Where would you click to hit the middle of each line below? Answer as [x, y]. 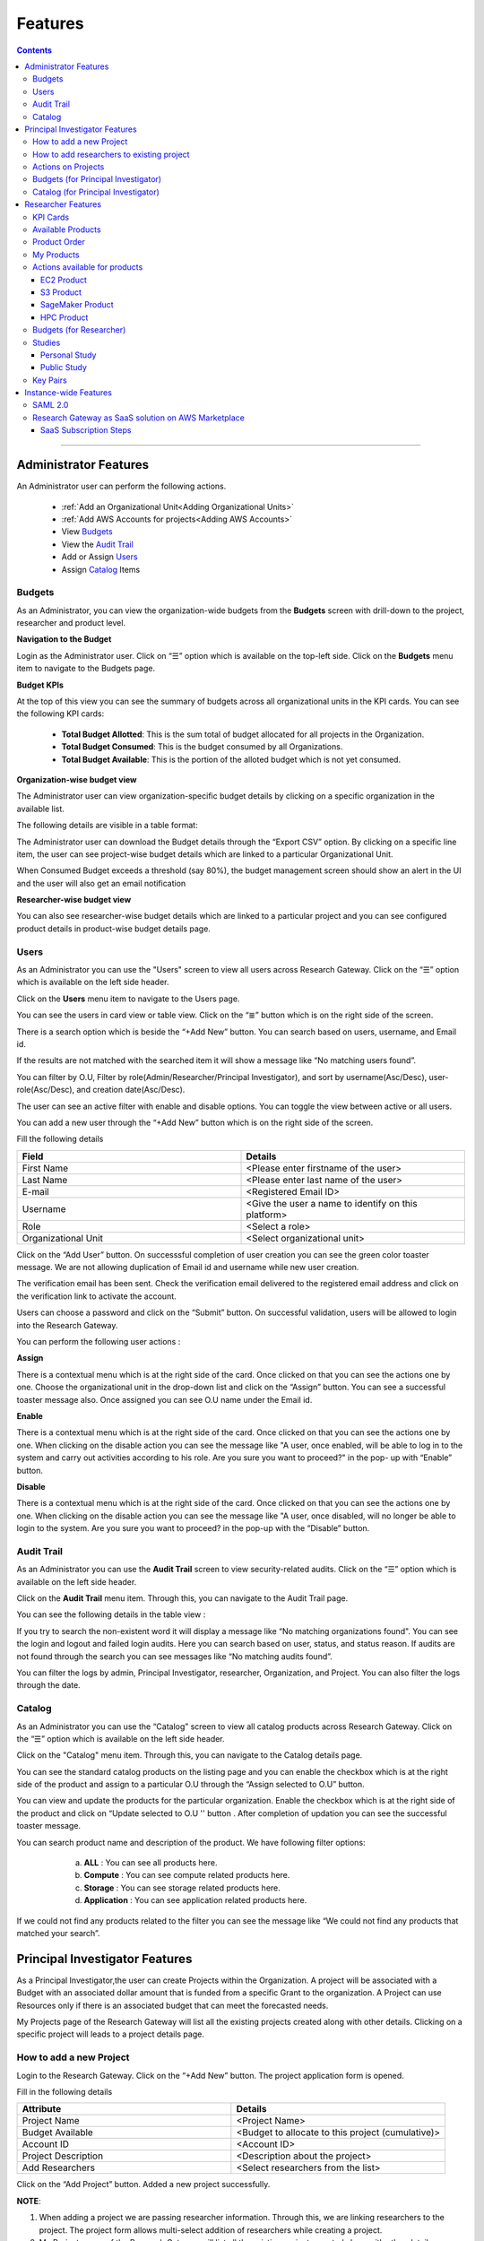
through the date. [48, 1685]
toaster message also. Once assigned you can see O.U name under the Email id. [164, 1399]
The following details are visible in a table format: [107, 826]
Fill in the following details [65, 2091]
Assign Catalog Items [101, 569]
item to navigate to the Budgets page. [86, 669]
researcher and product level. [71, 623]
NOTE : [29, 2201]
